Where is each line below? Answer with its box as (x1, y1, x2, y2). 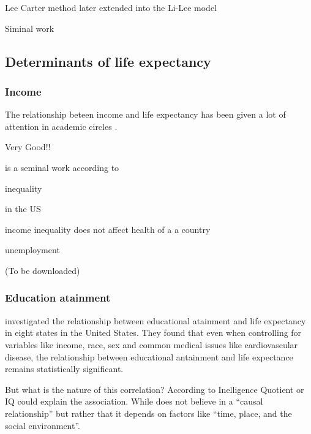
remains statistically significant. (5, 362, 124, 375)
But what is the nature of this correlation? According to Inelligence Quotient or (5, 383, 304, 395)
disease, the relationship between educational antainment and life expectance (5, 350, 293, 363)
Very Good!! (5, 140, 51, 153)
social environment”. (5, 419, 81, 432)
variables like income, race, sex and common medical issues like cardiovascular (5, 338, 298, 351)
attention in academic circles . (5, 120, 118, 132)
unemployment (5, 243, 60, 256)
